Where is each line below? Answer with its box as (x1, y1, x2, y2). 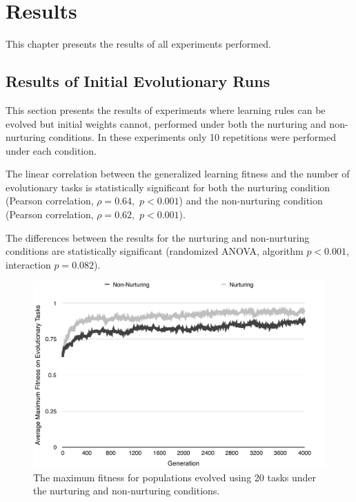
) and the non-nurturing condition (179, 193, 323, 208)
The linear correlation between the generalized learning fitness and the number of (6, 166, 350, 181)
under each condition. (6, 143, 97, 157)
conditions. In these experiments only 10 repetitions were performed (48, 130, 336, 144)
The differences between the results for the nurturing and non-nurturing (6, 230, 310, 244)
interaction (6, 257, 51, 271)
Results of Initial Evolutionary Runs (6, 70, 270, 92)
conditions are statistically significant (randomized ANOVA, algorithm (6, 244, 304, 258)
